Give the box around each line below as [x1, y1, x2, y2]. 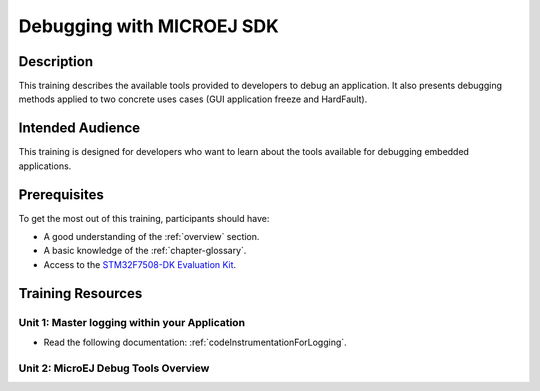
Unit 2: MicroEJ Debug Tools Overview [18, 361, 210, 375]
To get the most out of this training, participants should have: [18, 212, 270, 224]
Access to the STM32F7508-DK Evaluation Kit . [43, 258, 237, 270]
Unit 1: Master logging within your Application [18, 315, 245, 329]
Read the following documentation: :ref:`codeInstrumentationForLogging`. [43, 336, 347, 348]
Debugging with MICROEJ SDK [18, 15, 279, 37]
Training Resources [18, 285, 143, 302]
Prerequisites [18, 186, 104, 203]
